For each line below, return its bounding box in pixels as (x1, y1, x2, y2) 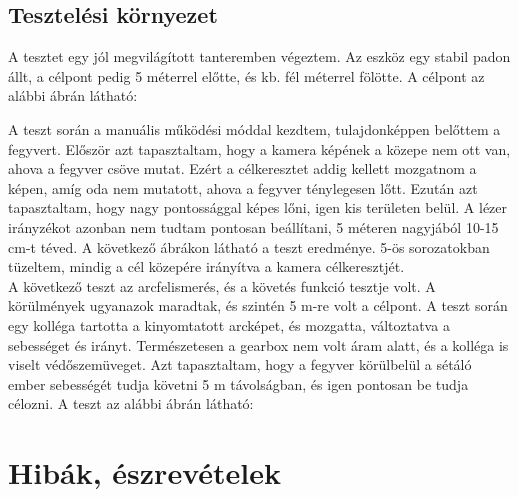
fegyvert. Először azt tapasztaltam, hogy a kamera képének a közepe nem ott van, (8, 138, 511, 159)
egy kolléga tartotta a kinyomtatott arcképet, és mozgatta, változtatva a (8, 314, 450, 335)
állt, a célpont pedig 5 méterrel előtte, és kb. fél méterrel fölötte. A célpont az (8, 65, 485, 86)
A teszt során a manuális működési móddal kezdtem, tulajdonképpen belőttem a (8, 118, 501, 139)
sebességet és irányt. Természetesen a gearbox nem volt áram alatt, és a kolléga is (8, 334, 509, 355)
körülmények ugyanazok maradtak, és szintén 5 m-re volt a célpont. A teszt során (8, 295, 508, 316)
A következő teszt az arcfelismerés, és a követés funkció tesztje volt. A (8, 275, 436, 296)
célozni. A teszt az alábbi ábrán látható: (8, 393, 254, 414)
